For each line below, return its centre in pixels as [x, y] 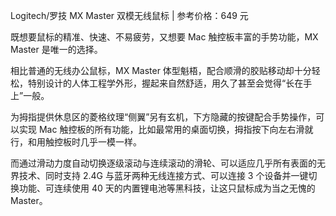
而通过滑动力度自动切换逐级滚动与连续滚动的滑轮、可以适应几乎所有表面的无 [168, 163]
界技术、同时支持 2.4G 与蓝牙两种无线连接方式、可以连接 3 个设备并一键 [159, 175]
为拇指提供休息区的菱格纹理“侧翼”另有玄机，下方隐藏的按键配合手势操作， [163, 117]
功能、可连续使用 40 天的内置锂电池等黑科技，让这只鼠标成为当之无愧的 [167, 188]
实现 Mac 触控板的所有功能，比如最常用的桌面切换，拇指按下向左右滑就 [166, 129]
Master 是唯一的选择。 [56, 49]
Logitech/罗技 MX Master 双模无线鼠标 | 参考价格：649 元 [129, 15]
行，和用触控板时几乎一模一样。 [76, 142]
